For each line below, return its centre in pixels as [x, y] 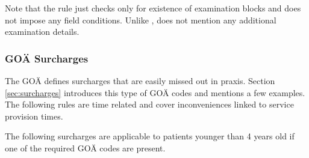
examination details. [42, 32]
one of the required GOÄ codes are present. [85, 147]
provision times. [34, 116]
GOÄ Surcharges [47, 58]
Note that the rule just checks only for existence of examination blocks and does [153, 8]
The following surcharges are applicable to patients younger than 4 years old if [150, 136]
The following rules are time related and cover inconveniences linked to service [149, 104]
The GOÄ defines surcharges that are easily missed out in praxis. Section [140, 81]
